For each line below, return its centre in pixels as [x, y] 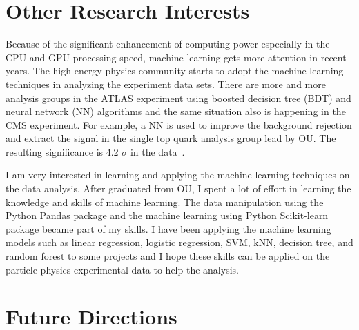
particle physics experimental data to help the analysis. [122, 269]
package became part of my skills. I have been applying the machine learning [168, 228]
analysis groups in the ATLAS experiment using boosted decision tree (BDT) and [178, 97]
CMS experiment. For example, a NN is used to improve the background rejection [179, 124]
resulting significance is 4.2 [62, 151]
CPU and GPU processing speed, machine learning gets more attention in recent [176, 57]
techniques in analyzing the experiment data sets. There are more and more [166, 84]
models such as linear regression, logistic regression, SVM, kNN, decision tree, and [179, 242]
